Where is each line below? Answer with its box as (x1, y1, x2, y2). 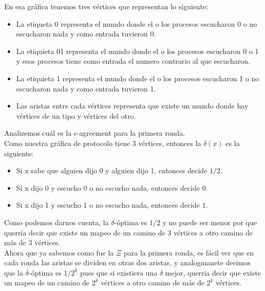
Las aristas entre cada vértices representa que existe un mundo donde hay (16, 100, 249, 111)
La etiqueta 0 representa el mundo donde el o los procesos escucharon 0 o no (16, 18, 257, 29)
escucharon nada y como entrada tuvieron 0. (16, 28, 156, 39)
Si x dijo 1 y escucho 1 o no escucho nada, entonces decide (16, 199, 200, 210)
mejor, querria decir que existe (165, 267, 261, 278)
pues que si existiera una (80, 267, 158, 278)
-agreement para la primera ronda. (77, 128, 185, 138)
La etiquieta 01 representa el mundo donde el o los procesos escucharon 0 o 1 (16, 45, 259, 56)
